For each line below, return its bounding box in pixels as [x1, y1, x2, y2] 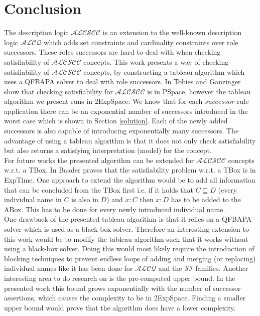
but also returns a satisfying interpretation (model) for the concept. [4, 145, 212, 155]
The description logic [4, 27, 69, 38]
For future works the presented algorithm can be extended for [4, 154, 194, 165]
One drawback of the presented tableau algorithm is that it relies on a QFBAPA [4, 214, 252, 224]
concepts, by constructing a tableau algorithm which [83, 66, 245, 77]
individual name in [4, 194, 62, 205]
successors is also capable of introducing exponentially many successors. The [4, 125, 239, 136]
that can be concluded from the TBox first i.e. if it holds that [4, 184, 193, 195]
